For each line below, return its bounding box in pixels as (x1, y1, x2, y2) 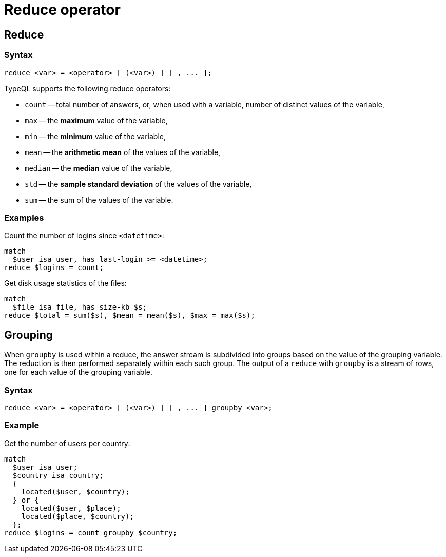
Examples (4, 212, 44, 223)
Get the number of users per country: (4, 438, 130, 448)
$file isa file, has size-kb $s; (12, 303, 147, 312)
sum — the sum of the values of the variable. (25, 195, 173, 204)
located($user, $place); (21, 504, 121, 512)
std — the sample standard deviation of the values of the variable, (25, 179, 252, 188)
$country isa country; (12, 471, 104, 479)
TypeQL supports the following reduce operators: (4, 84, 171, 93)
